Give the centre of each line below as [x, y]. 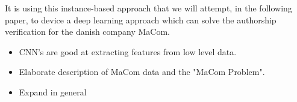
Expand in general [53, 91]
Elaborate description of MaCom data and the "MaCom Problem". [142, 72]
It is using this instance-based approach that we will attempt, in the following [148, 8]
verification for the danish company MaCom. [87, 31]
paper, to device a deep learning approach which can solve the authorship [141, 19]
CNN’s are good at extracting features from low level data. [128, 51]
